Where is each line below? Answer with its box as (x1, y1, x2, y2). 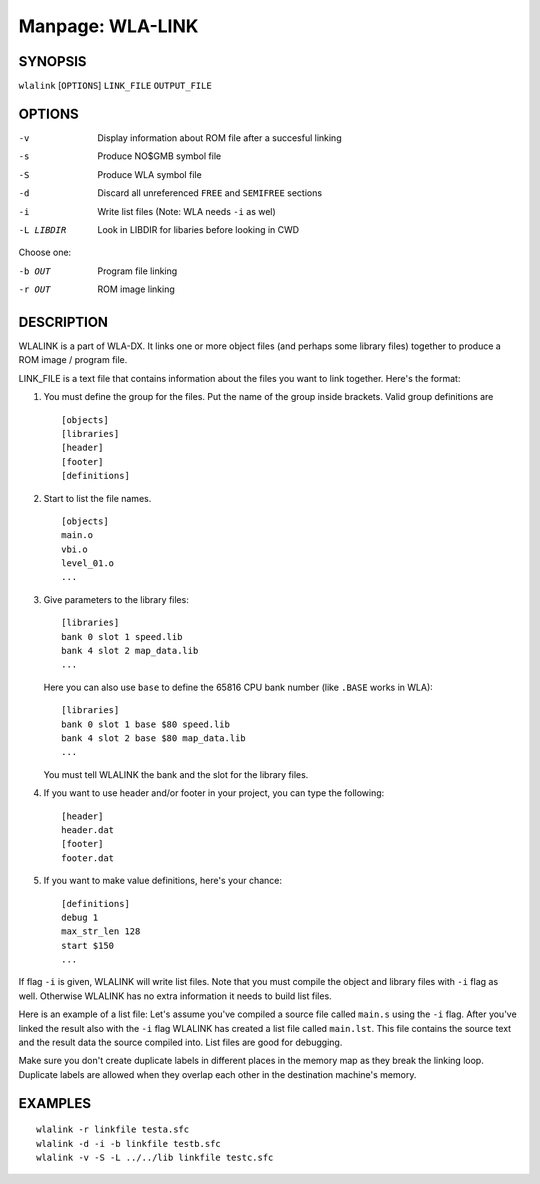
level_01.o (61, 558, 115, 569)
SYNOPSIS (18, 53, 87, 70)
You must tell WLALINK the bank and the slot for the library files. (43, 768, 309, 780)
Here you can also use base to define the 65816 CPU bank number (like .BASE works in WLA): (43, 681, 434, 693)
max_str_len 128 (61, 926, 141, 937)
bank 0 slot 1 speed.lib (61, 631, 183, 642)
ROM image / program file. (18, 354, 128, 366)
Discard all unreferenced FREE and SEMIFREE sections (97, 187, 323, 199)
